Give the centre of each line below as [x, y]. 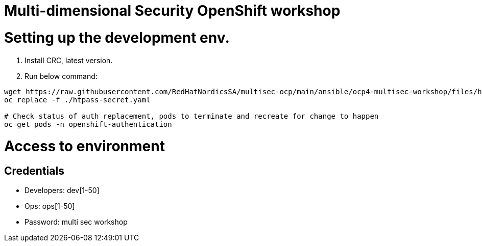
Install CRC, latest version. [69, 60]
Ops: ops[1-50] [50, 206]
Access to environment [85, 146]
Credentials [34, 171]
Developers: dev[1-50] [62, 190]
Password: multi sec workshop [76, 222]
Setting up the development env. [117, 37]
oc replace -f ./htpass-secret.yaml [77, 100]
